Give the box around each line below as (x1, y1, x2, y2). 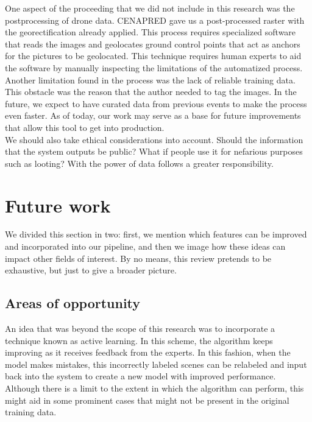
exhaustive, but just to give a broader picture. (5, 264, 177, 276)
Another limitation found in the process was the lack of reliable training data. (5, 73, 296, 86)
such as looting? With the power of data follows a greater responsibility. (5, 156, 274, 169)
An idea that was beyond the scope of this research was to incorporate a (5, 322, 275, 335)
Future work (5, 192, 111, 217)
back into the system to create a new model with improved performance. (5, 370, 276, 382)
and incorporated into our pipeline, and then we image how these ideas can (5, 240, 286, 253)
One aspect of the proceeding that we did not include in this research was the (5, 2, 295, 14)
